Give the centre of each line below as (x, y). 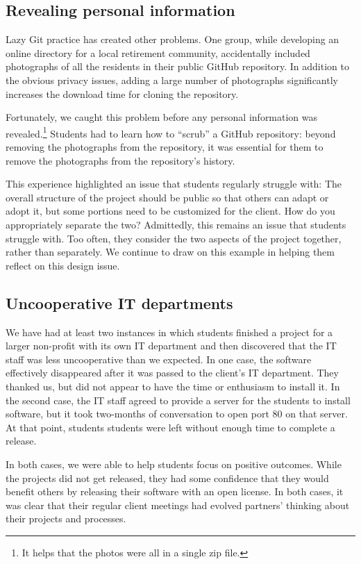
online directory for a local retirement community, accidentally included (158, 52)
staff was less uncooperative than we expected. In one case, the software (159, 359)
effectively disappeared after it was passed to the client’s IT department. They (172, 373)
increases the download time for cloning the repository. (122, 93)
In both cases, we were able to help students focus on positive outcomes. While (174, 464)
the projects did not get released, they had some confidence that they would (167, 478)
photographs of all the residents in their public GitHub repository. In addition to (177, 66)
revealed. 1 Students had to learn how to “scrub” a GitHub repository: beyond (171, 132)
